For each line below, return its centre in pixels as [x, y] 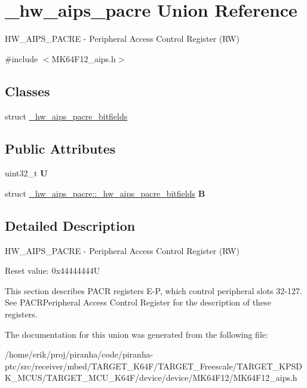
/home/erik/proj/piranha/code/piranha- [79, 354]
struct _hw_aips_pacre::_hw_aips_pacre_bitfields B [105, 193]
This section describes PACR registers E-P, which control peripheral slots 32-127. [153, 290]
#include [22, 58]
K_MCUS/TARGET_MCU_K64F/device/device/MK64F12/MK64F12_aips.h [151, 378]
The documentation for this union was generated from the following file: [136, 334]
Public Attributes [60, 148]
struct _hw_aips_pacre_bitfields [66, 116]
